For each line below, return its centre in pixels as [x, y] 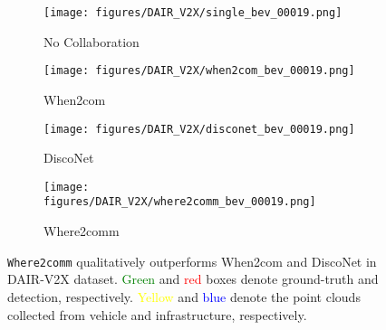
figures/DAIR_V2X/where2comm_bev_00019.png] [180, 202]
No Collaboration [92, 41]
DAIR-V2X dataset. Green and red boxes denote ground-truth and [193, 279]
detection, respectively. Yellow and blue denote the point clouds [184, 296]
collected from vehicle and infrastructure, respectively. [157, 314]
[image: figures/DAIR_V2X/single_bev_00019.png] [193, 13]
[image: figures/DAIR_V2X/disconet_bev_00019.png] [199, 129]
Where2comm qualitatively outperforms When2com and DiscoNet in [192, 261]
